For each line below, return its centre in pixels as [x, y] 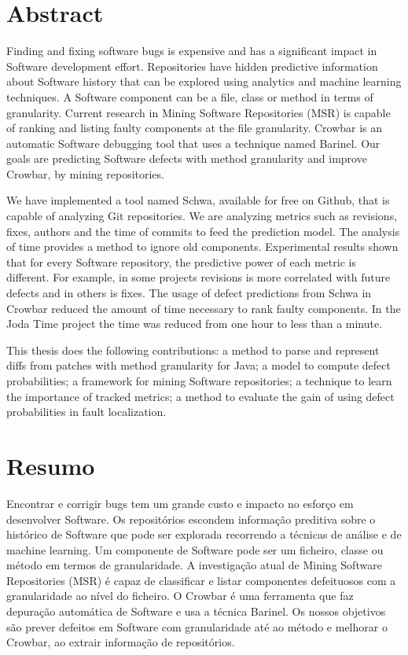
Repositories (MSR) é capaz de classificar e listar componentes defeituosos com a [201, 580]
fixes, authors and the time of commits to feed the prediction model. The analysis [203, 231]
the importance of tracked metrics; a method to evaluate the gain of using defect [200, 396]
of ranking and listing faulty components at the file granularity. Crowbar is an [195, 128]
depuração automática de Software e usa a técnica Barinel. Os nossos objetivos [196, 611]
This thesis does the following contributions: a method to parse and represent [193, 350]
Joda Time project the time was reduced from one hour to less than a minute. [195, 324]
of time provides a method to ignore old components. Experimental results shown [202, 247]
